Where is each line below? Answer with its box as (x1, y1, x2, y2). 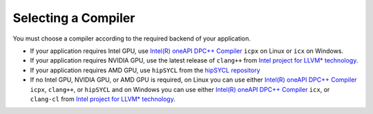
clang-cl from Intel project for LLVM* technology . (30, 95, 175, 103)
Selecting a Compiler (12, 10, 135, 25)
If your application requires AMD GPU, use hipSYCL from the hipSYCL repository (30, 66, 260, 74)
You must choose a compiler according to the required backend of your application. (12, 34, 251, 43)
